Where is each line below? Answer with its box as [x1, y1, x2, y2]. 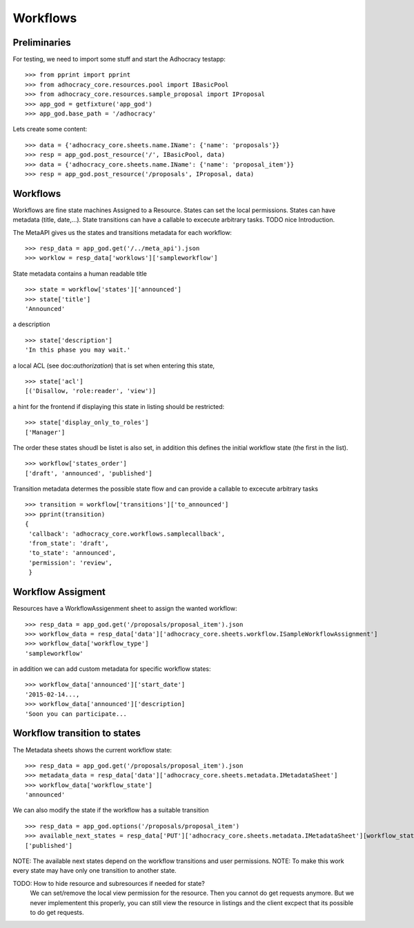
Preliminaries [12, 37, 72, 48]
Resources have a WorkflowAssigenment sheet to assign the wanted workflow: [12, 605, 237, 613]
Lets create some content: [12, 125, 88, 133]
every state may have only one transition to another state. [12, 867, 177, 875]
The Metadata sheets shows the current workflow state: [12, 746, 172, 754]
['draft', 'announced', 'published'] [25, 469, 153, 477]
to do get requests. [30, 909, 84, 916]
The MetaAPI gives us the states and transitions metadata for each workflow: [12, 228, 233, 236]
